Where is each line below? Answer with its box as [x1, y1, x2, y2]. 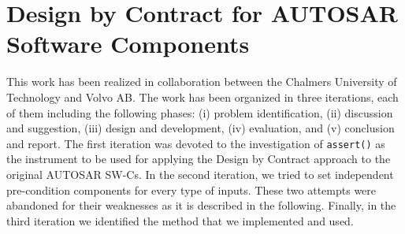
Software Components [6, 28, 250, 60]
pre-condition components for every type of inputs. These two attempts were [6, 181, 377, 198]
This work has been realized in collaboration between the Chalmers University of [6, 73, 397, 90]
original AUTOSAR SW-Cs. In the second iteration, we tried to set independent [6, 165, 394, 182]
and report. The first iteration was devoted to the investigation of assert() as [6, 135, 385, 151]
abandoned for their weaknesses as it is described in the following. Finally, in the [6, 197, 396, 214]
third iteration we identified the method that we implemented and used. [6, 212, 354, 228]
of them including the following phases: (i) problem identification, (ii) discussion [6, 104, 393, 121]
